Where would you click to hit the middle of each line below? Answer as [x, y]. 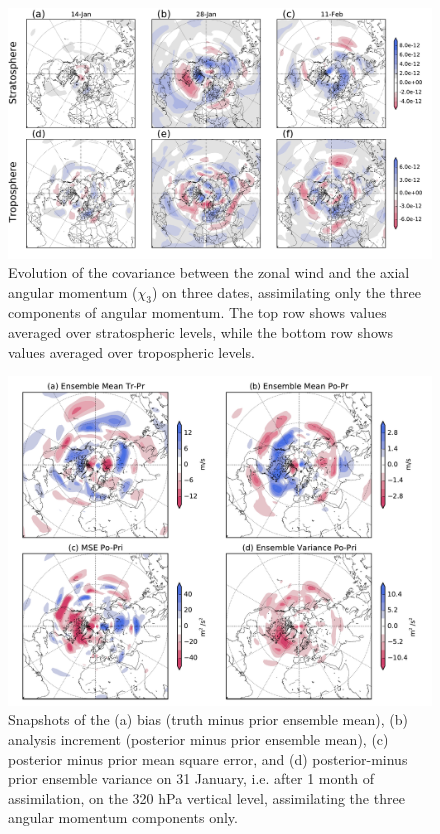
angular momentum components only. [123, 817]
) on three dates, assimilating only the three [287, 291]
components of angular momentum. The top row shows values [197, 312]
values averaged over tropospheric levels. [131, 351]
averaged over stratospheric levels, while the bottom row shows [201, 332]
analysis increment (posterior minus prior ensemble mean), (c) [198, 739]
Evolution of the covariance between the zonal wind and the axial [209, 272]
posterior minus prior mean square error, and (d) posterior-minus [208, 758]
